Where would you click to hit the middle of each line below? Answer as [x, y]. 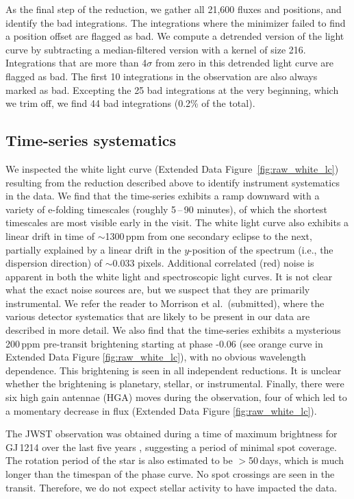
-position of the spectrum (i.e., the [261, 249]
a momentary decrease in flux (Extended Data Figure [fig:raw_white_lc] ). [161, 410]
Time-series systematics [91, 140]
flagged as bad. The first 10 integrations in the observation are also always [162, 76]
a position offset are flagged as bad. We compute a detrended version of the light [175, 36]
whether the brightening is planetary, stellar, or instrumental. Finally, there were [175, 384]
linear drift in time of [50, 235]
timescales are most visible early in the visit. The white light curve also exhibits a [177, 222]
